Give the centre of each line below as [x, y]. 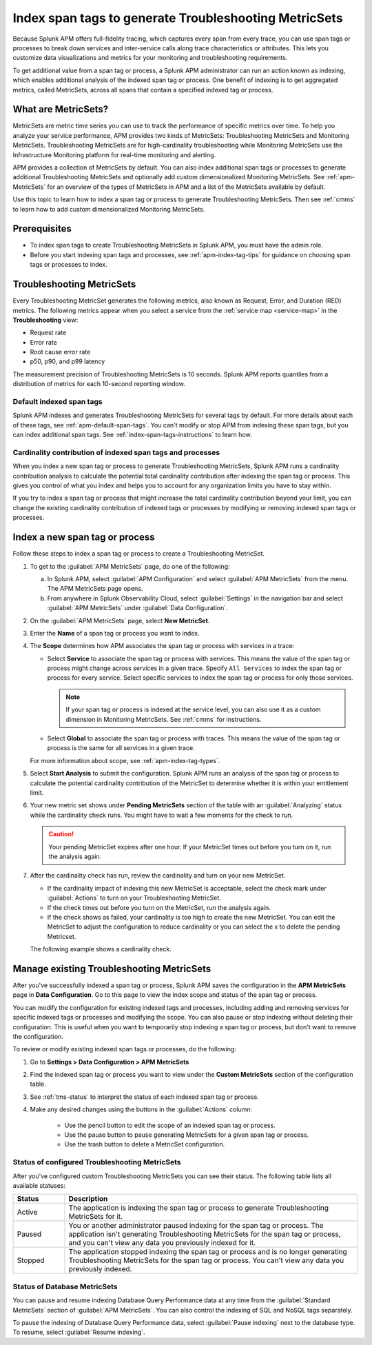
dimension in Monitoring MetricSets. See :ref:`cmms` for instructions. [164, 719]
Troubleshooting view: [45, 320]
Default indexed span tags [58, 402]
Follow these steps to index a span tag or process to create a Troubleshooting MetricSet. [139, 554]
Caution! [61, 834]
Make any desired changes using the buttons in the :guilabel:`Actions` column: [141, 1109]
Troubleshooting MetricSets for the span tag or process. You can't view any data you [206, 1260]
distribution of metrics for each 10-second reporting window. [99, 384]
